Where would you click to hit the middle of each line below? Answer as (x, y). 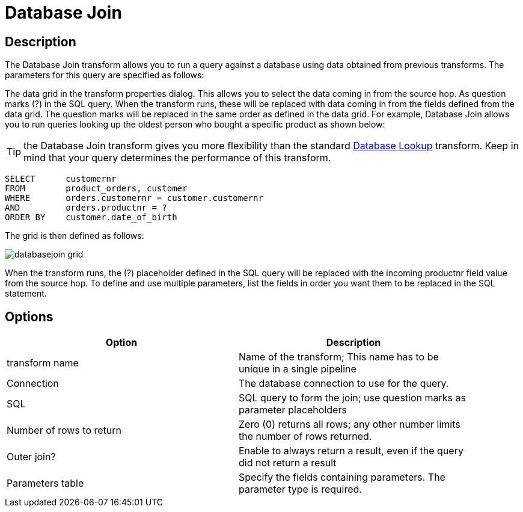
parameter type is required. (300, 489)
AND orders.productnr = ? (86, 208)
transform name (43, 363)
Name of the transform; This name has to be (339, 357)
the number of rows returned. (305, 436)
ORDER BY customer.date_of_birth (91, 217)
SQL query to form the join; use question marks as (352, 398)
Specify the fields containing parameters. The (342, 477)
